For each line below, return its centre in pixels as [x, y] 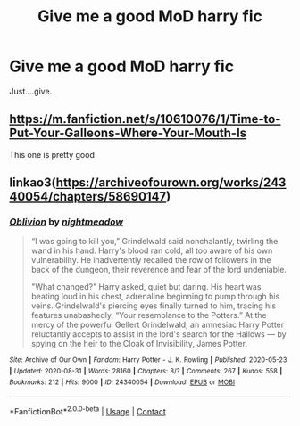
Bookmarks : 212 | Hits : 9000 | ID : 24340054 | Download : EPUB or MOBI [122, 382]
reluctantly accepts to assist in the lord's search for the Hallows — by [159, 334]
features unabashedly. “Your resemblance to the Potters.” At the [149, 315]
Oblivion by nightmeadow [66, 222]
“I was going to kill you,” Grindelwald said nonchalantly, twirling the [154, 242]
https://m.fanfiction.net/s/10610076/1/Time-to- [145, 119]
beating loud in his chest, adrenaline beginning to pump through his [155, 297]
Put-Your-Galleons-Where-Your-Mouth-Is [128, 133]
